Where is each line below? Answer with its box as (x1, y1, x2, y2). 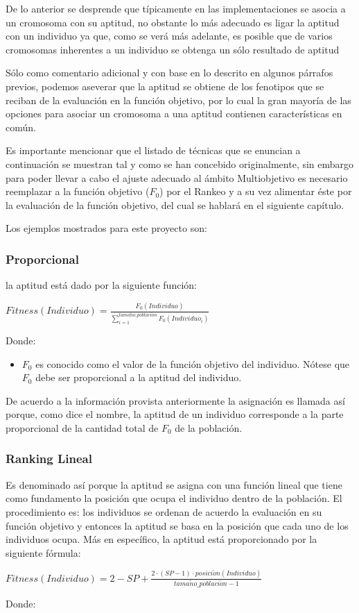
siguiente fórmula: (6, 545, 81, 560)
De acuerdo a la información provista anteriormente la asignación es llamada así (6, 393, 345, 408)
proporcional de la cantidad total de (6, 420, 159, 435)
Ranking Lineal (6, 450, 92, 467)
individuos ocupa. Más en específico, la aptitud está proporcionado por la (6, 532, 317, 546)
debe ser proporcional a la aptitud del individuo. (35, 370, 242, 385)
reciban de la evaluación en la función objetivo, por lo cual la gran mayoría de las (6, 92, 351, 107)
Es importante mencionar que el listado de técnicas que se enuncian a (6, 143, 301, 158)
